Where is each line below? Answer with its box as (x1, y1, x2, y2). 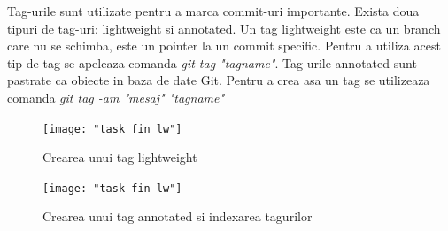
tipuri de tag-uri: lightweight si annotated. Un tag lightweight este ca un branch (7, 19, 441, 37)
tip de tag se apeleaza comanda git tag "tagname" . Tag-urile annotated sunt (7, 53, 417, 72)
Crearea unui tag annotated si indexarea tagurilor (42, 207, 313, 226)
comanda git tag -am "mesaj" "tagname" (7, 88, 225, 106)
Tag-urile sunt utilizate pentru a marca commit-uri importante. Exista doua (7, 2, 420, 19)
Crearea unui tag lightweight (42, 148, 197, 166)
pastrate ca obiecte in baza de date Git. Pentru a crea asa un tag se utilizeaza (7, 71, 430, 89)
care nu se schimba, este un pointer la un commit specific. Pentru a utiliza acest (7, 36, 441, 55)
